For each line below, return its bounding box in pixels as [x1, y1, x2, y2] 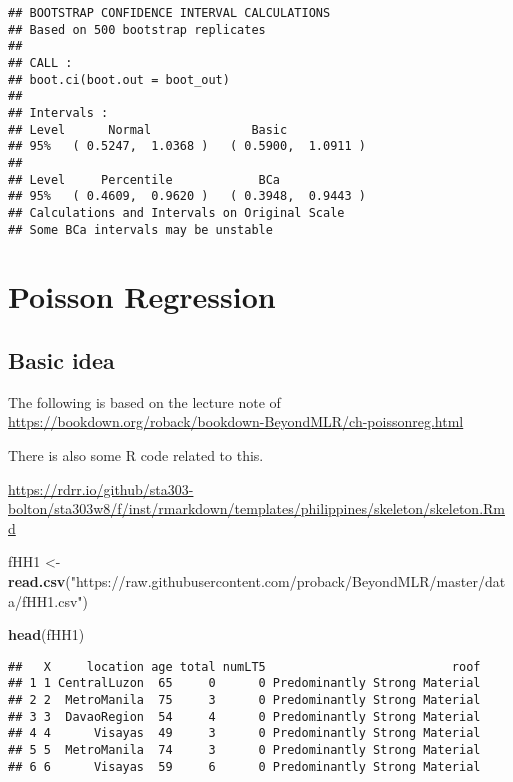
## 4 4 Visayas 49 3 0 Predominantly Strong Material [8, 726, 481, 741]
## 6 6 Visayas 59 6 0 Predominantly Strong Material [8, 759, 481, 774]
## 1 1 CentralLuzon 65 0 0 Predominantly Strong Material [8, 676, 481, 691]
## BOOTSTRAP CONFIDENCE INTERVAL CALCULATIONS [8, 6, 331, 20]
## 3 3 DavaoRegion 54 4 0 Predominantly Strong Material [8, 709, 481, 724]
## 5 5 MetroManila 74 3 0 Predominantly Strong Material [8, 742, 481, 757]
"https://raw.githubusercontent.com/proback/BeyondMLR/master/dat [70, 570, 506, 591]
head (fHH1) [8, 624, 85, 645]
